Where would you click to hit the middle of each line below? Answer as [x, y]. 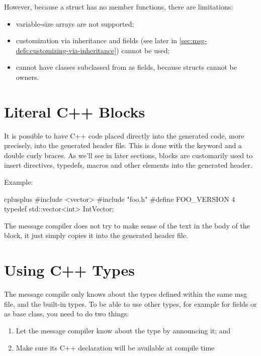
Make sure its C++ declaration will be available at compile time [115, 347]
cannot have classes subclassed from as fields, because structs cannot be [126, 67]
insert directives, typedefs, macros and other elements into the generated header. [128, 165]
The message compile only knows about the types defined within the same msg [126, 294]
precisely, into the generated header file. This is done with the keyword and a [123, 145]
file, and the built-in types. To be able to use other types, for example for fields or [130, 304]
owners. [27, 77]
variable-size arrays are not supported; [75, 23]
